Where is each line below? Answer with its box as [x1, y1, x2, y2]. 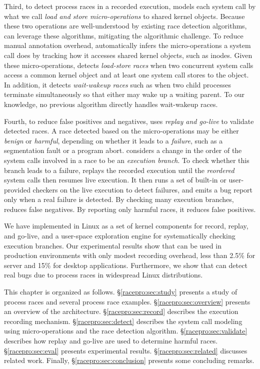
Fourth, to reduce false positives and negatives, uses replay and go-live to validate [4, 115, 254, 126]
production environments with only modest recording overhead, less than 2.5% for [4, 250, 255, 260]
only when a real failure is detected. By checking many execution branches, [4, 194, 234, 204]
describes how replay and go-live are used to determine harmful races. [4, 335, 218, 345]
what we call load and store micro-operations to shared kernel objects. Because [4, 10, 245, 21]
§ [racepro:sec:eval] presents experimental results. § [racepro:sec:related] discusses [4, 345, 247, 355]
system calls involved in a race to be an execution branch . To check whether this [4, 154, 249, 165]
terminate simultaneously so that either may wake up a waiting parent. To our [4, 89, 245, 99]
